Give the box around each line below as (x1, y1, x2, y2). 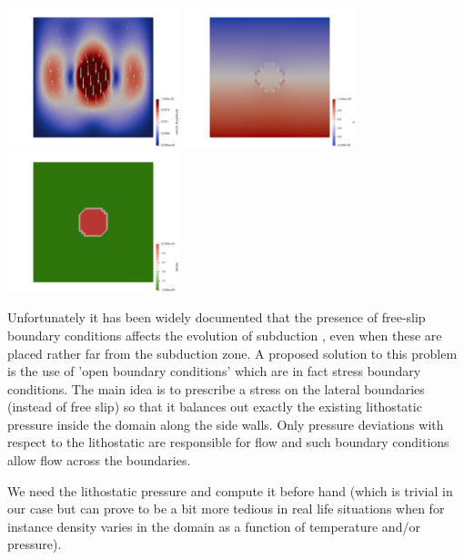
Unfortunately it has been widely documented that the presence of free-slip (7, 308, 426, 327)
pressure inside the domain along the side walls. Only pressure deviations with (7, 414, 444, 433)
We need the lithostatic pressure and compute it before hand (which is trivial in (7, 481, 453, 500)
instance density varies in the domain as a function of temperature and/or (7, 516, 420, 535)
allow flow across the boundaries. (7, 451, 191, 470)
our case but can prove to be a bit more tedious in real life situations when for (7, 499, 445, 518)
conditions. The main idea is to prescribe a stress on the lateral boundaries (7, 379, 425, 398)
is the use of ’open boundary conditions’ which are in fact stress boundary (7, 361, 421, 381)
